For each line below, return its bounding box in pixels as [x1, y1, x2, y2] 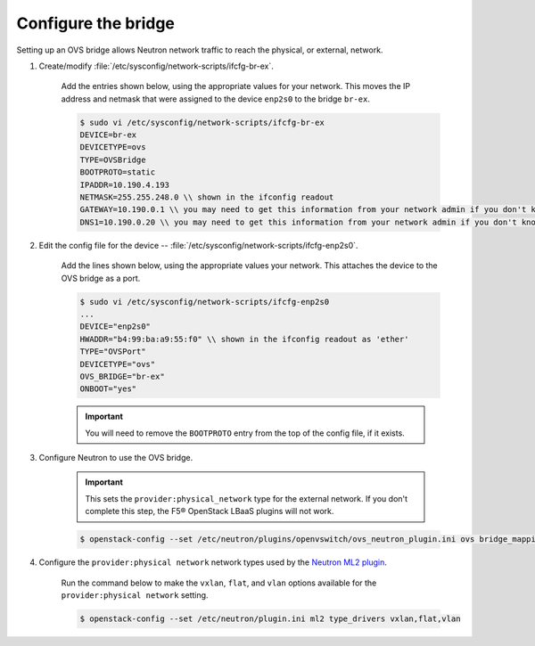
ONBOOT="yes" [79, 384, 137, 394]
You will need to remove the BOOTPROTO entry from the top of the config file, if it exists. [85, 428, 405, 438]
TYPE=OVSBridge [79, 154, 146, 165]
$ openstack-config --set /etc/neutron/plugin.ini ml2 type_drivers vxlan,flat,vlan [79, 613, 461, 624]
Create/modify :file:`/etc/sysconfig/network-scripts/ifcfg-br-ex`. [38, 61, 274, 71]
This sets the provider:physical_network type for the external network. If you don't [85, 493, 408, 503]
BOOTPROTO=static [79, 168, 156, 177]
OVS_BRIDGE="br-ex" [79, 371, 165, 381]
